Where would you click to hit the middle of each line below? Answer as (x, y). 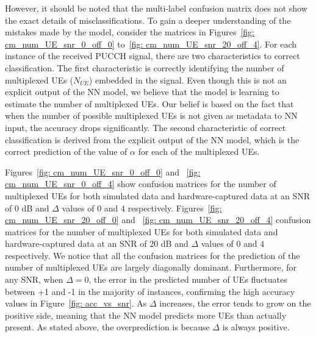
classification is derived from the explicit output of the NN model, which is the (152, 139)
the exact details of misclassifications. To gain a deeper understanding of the (148, 20)
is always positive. (256, 327)
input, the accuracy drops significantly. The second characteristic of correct (145, 127)
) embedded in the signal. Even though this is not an (188, 80)
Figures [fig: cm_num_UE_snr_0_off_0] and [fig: (103, 172)
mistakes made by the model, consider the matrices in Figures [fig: (130, 32)
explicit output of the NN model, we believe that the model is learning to (142, 92)
